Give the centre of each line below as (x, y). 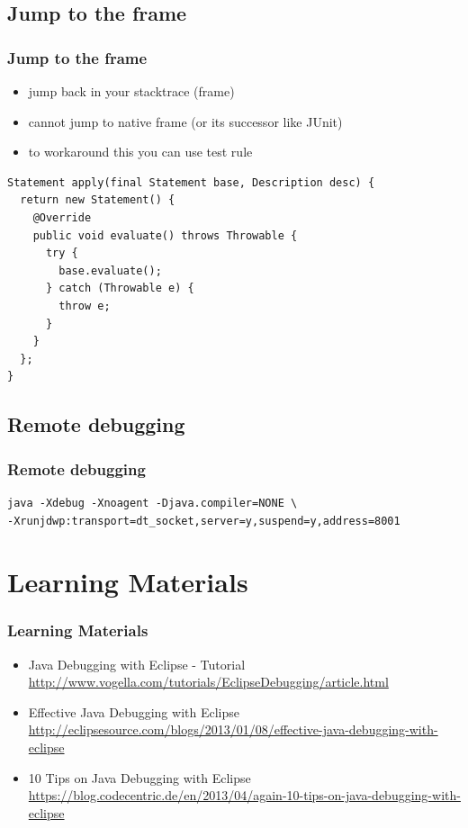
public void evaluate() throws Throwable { (165, 235)
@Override (62, 217)
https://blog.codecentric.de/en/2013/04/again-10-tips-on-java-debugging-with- (244, 795)
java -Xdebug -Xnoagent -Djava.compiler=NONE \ (153, 503)
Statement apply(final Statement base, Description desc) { (191, 182)
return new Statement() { (98, 200)
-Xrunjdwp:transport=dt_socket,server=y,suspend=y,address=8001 (204, 521)
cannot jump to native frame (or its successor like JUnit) (185, 121)
